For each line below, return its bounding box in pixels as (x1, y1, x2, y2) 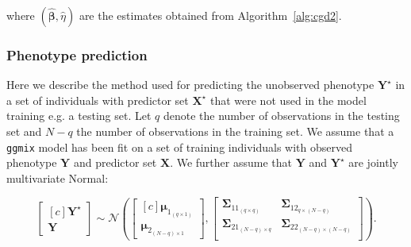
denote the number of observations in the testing (163, 107, 400, 124)
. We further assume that (170, 154, 292, 171)
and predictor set (73, 154, 157, 171)
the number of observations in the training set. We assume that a (76, 123, 394, 139)
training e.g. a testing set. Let (6, 107, 152, 124)
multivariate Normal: (6, 169, 109, 186)
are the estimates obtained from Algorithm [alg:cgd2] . (79, 7, 342, 23)
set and (6, 123, 42, 139)
